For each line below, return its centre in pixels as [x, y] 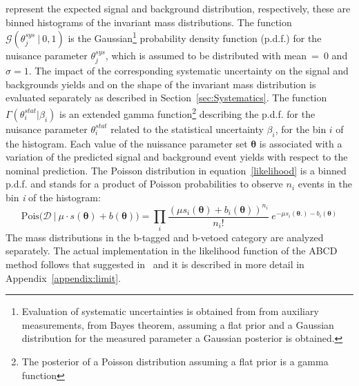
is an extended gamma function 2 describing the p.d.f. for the [187, 113]
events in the [325, 184]
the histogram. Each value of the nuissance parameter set [127, 143]
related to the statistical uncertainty [187, 129]
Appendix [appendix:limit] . [63, 277]
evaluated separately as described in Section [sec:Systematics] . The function [166, 98]
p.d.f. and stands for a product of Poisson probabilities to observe [144, 184]
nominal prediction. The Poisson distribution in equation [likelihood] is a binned [176, 170]
